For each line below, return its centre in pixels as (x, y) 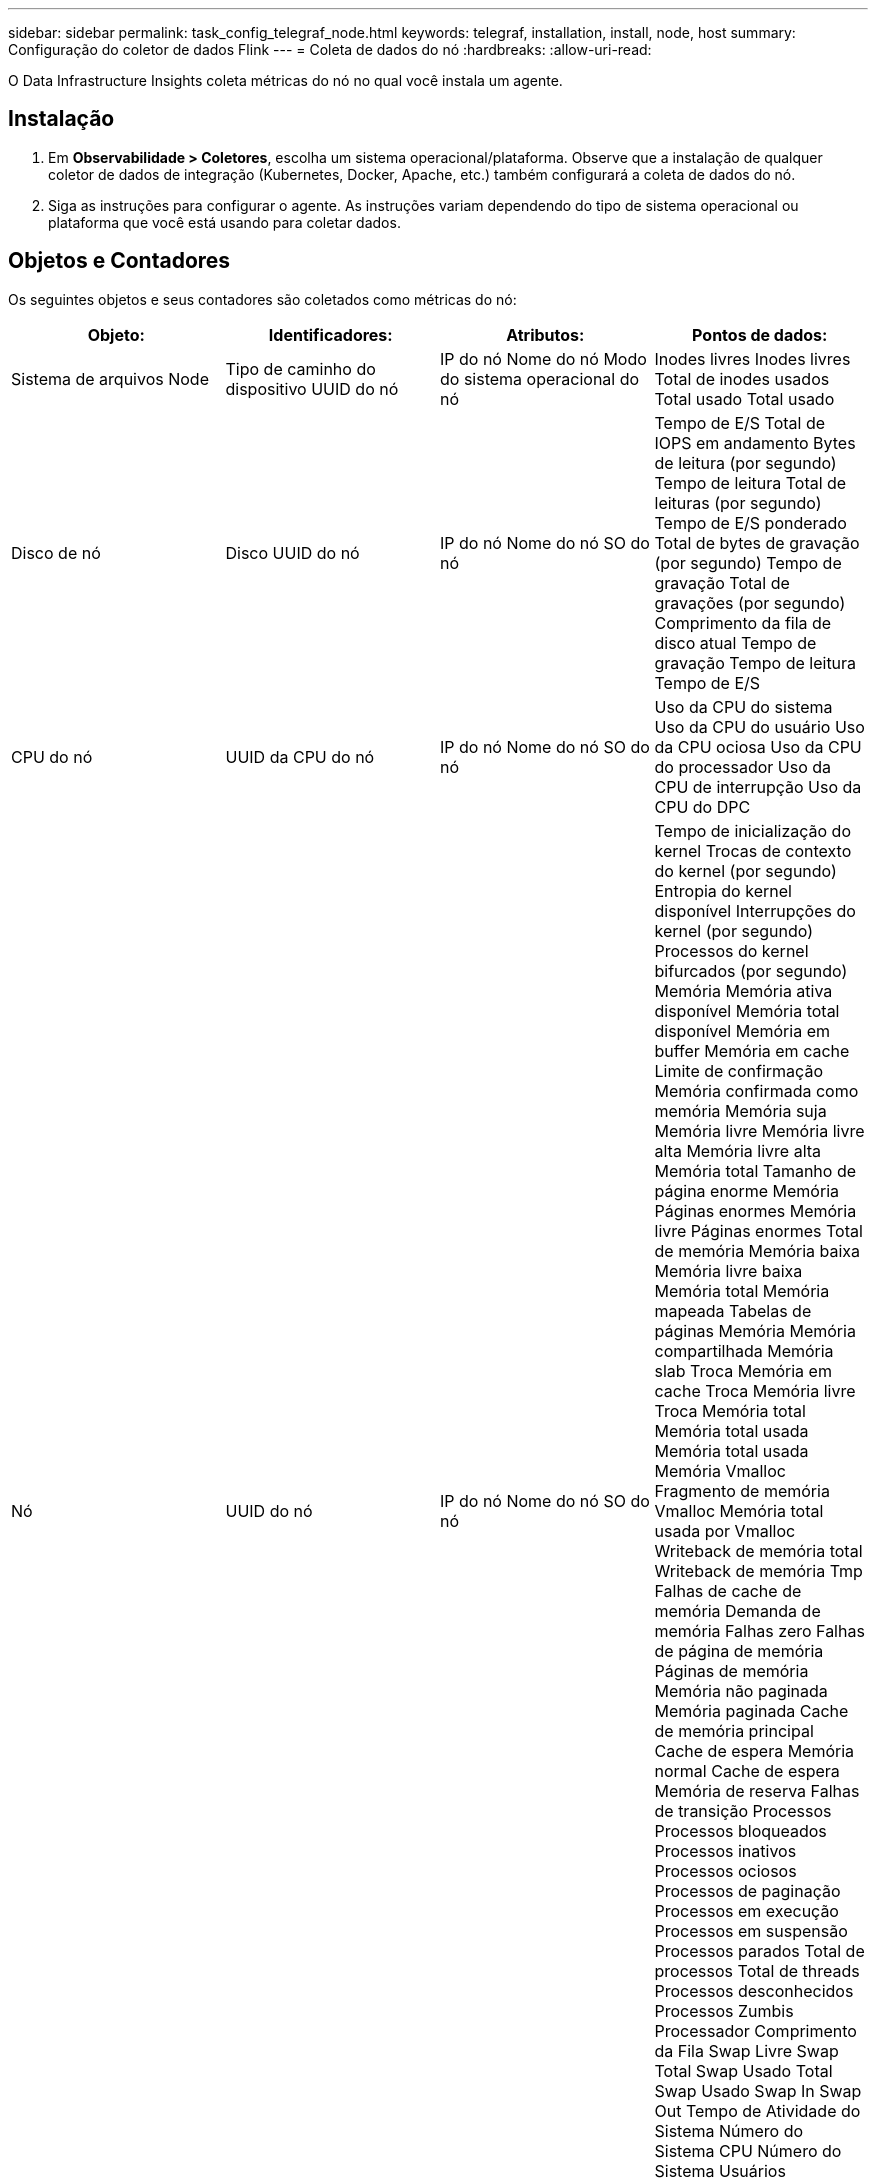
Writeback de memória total (758, 1550)
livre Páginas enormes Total (758, 1230)
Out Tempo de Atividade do (757, 2110)
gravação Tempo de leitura (755, 662)
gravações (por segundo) (750, 602)
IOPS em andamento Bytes (755, 442)
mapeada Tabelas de (733, 1310)
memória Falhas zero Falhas (759, 1630)
